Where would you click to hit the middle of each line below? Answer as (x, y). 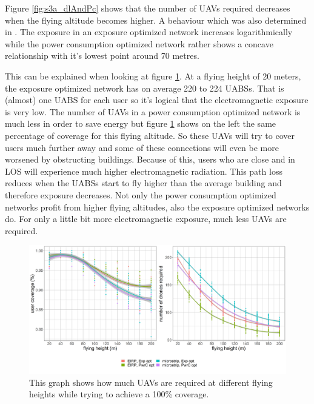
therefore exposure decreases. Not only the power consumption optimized (141, 194)
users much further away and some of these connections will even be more (142, 147)
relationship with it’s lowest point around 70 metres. (102, 56)
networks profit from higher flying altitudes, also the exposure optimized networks (157, 207)
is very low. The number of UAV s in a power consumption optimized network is (153, 111)
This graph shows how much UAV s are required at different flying (151, 382)
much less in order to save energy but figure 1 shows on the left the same (141, 123)
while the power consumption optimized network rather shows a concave (139, 43)
